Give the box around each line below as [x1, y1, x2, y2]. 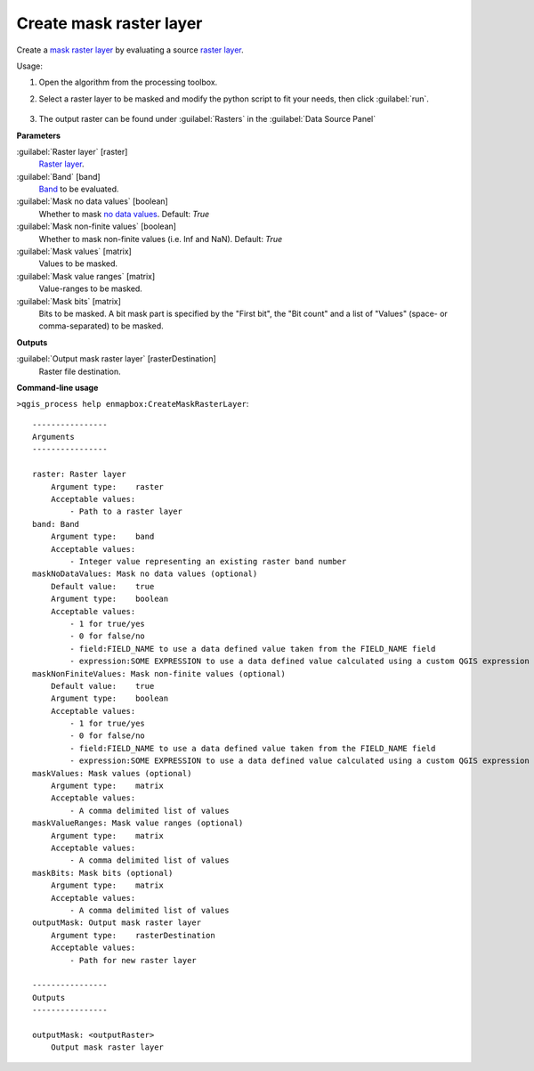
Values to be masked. [38, 258, 118, 269]
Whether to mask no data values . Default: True [38, 208, 210, 219]
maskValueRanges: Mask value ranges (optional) [32, 818, 244, 828]
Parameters [16, 130, 61, 141]
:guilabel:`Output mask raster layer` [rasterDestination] [16, 353, 217, 364]
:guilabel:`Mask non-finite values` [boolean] [16, 221, 177, 231]
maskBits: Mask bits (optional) [32, 868, 174, 878]
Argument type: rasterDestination [50, 930, 215, 940]
